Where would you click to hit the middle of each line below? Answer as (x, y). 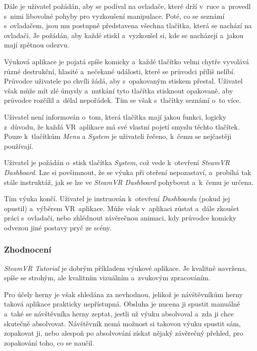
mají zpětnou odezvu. (37, 45)
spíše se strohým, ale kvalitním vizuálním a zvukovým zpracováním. (107, 278)
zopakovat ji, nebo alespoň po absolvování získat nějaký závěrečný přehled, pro (124, 333)
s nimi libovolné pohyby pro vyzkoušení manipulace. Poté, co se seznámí (114, 16)
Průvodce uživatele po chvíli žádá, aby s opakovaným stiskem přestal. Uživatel (123, 81)
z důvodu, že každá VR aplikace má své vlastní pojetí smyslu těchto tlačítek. (122, 126)
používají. (19, 146)
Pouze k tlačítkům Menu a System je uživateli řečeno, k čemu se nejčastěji (118, 136)
